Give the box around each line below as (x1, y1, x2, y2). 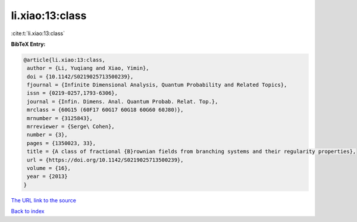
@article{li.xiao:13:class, (23, 57, 105, 63)
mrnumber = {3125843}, (27, 115, 93, 121)
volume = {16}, (27, 165, 71, 171)
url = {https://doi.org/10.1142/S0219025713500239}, (27, 157, 184, 163)
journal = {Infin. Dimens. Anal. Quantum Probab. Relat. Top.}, (27, 98, 218, 105)
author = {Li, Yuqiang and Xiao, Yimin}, (27, 65, 149, 71)
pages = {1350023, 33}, (27, 140, 96, 146)
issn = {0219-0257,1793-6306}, (27, 90, 118, 96)
